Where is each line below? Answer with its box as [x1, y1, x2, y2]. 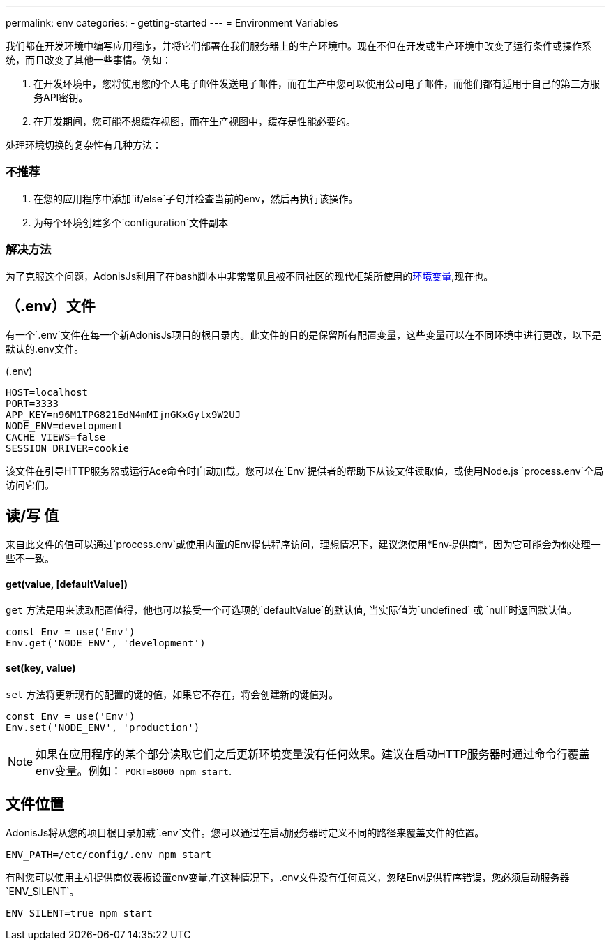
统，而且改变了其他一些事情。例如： [6, 54, 172, 66]
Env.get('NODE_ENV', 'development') [6, 637, 206, 649]
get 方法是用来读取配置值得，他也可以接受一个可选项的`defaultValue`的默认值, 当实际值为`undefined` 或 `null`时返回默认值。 [6, 604, 577, 616]
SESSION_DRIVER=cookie [6, 443, 130, 454]
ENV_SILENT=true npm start [6, 908, 153, 919]
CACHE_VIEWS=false [6, 431, 106, 443]
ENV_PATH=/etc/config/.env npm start [6, 849, 212, 861]
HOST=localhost [6, 387, 89, 399]
